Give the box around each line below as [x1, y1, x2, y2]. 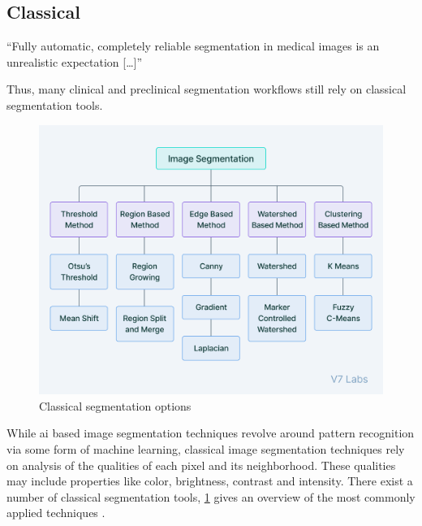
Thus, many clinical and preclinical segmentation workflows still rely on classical [6, 80, 407, 98]
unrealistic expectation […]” [6, 53, 143, 70]
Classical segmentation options [39, 397, 192, 414]
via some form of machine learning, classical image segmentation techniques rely [6, 441, 405, 458]
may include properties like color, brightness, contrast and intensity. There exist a [6, 472, 413, 489]
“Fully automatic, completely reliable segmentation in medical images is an [6, 37, 380, 54]
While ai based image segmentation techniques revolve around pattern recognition [6, 424, 415, 441]
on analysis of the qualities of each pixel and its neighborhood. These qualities [6, 456, 396, 473]
